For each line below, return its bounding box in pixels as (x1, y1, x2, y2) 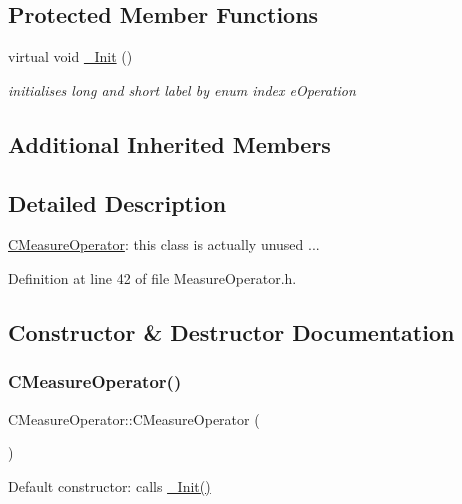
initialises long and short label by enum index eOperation (8, 79, 356, 100)
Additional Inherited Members (8, 128, 331, 159)
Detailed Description (8, 187, 227, 218)
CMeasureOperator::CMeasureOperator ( (8, 408, 260, 429)
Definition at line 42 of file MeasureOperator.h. (8, 267, 297, 288)
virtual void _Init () (8, 46, 133, 67)
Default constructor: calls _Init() (8, 475, 211, 496)
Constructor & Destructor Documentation (8, 316, 455, 347)
